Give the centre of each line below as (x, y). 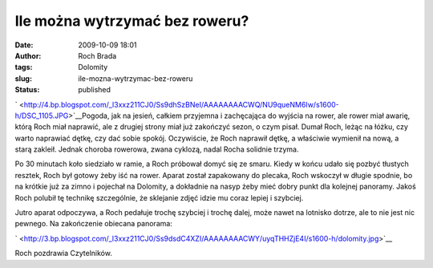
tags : (24, 67)
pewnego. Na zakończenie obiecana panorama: (93, 224)
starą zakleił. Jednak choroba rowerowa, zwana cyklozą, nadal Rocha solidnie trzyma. (157, 149)
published (95, 90)
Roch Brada (97, 55)
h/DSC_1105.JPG (42, 116)
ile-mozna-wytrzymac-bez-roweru (136, 78)
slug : (23, 78)
